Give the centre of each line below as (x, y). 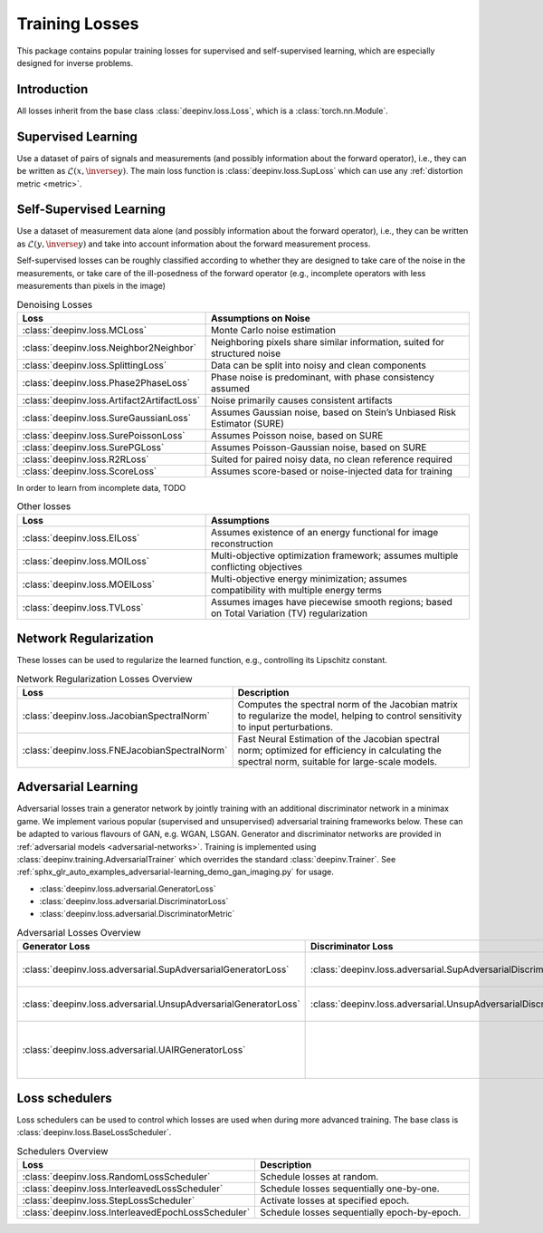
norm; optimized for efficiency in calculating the (340, 750)
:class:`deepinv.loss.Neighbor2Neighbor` (110, 347)
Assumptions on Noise (261, 318)
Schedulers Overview (62, 1151)
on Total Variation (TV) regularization (289, 613)
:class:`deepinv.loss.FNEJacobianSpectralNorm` (125, 750)
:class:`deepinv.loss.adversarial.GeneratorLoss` (128, 889)
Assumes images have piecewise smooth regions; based (331, 602)
